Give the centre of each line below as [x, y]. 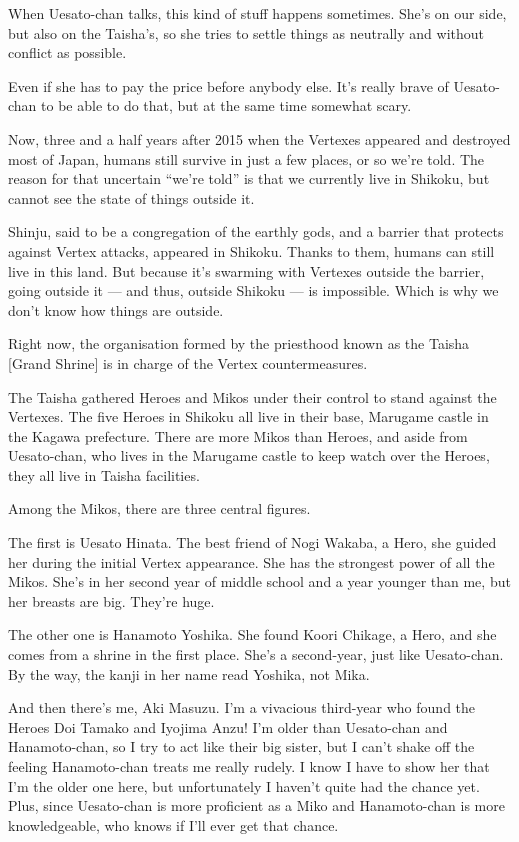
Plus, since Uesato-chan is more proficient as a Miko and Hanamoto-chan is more [256, 805]
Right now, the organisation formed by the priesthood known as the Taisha [239, 343]
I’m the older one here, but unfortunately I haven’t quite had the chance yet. [244, 785]
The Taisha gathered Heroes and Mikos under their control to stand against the [252, 396]
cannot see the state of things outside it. [131, 197]
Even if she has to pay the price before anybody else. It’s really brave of [228, 85]
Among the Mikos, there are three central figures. [159, 508]
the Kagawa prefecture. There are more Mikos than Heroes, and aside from [238, 435]
